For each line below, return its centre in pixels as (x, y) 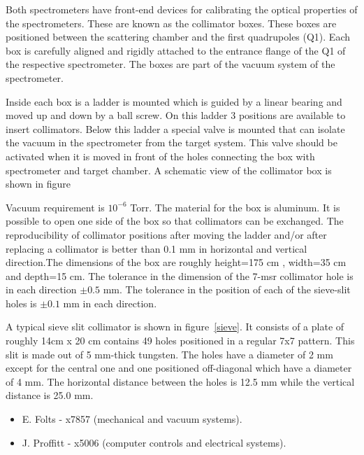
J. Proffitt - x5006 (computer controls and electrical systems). (154, 442)
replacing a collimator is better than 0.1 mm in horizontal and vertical (156, 248)
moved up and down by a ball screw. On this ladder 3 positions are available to (176, 115)
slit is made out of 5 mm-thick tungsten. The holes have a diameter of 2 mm (169, 354)
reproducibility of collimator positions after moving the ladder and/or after (166, 234)
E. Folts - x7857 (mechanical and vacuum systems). (132, 419)
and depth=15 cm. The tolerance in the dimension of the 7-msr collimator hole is (180, 275)
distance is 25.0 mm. (50, 395)
